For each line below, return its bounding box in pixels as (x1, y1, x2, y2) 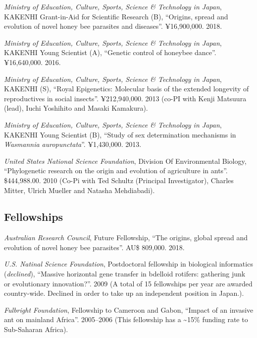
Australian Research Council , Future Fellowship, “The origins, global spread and (4, 232, 248, 243)
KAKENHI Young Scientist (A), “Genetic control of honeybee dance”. (4, 47, 216, 58)
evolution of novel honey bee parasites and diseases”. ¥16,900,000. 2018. (4, 21, 222, 31)
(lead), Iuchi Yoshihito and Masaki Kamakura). (4, 103, 148, 113)
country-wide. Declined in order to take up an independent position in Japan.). (4, 288, 244, 298)
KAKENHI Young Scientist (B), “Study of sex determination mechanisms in (4, 129, 236, 139)
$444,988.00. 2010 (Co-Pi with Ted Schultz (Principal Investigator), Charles (4, 175, 234, 185)
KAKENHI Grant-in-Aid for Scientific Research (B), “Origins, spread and (4, 11, 228, 21)
